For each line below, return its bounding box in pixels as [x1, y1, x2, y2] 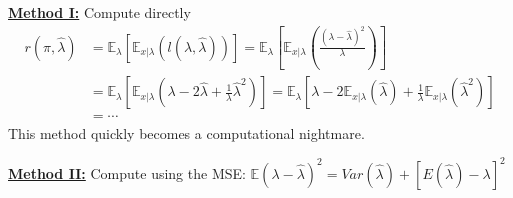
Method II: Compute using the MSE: [8, 162, 246, 183]
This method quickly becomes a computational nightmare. [8, 122, 365, 143]
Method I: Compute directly [8, 2, 191, 22]
